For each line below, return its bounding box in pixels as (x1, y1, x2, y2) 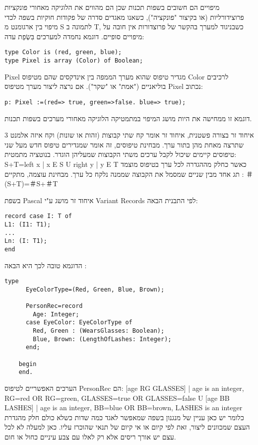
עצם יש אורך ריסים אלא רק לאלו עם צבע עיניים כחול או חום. (4, 432, 176, 442)
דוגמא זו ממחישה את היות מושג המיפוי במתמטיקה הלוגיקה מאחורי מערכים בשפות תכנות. (4, 113, 252, 123)
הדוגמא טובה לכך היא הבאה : (4, 260, 87, 270)
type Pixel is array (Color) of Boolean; (4, 57, 143, 65)
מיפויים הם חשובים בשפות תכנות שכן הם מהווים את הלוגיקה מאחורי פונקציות (4, 2, 220, 12)
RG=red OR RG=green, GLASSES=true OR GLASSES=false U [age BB (4, 392, 230, 403)
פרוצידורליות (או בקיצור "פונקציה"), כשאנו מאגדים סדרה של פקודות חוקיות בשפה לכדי (4, 11, 244, 22)
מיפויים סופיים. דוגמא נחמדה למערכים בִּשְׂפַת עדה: (4, 31, 144, 41)
